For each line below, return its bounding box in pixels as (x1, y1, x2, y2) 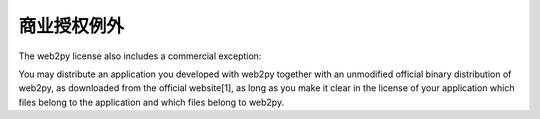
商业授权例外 (18, 15, 125, 37)
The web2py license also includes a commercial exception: (18, 50, 262, 62)
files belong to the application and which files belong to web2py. (18, 96, 285, 108)
